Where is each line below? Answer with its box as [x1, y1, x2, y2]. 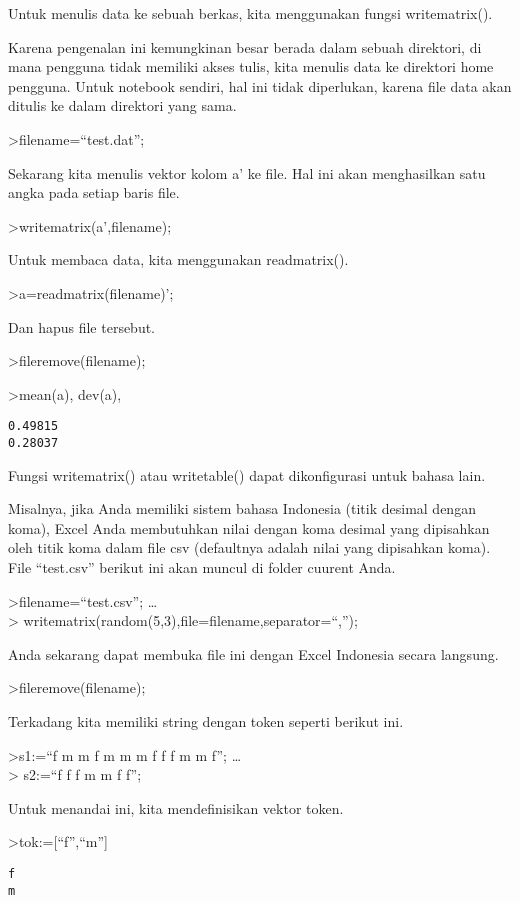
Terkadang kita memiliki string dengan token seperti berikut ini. [8, 710, 404, 731]
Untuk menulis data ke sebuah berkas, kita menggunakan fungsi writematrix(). [8, 3, 493, 23]
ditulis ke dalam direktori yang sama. [8, 95, 237, 116]
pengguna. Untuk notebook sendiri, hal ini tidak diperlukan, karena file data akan [8, 75, 512, 96]
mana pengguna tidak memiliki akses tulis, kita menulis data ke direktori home [8, 56, 494, 77]
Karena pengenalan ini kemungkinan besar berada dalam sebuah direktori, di [8, 36, 482, 57]
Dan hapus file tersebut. [8, 316, 156, 337]
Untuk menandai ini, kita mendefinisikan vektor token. [8, 797, 344, 818]
